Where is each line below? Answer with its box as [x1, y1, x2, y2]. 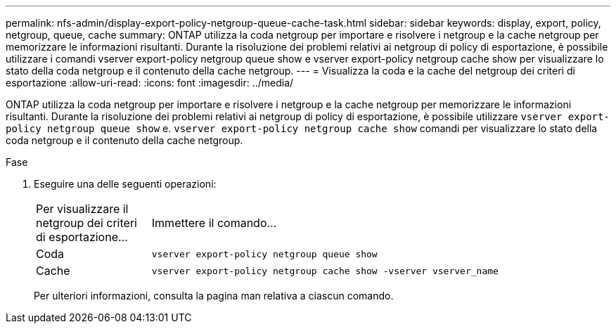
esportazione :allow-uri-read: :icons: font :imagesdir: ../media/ [6, 77, 294, 89]
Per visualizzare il [36, 202, 129, 216]
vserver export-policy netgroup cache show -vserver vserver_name [151, 265, 499, 276]
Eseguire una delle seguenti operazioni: [34, 178, 217, 190]
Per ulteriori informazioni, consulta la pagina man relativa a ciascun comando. [34, 290, 394, 302]
